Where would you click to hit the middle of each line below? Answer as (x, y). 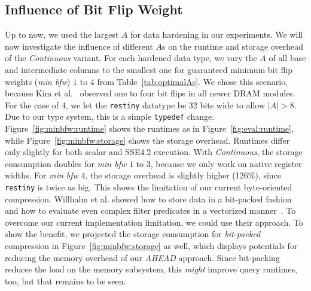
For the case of (32, 104)
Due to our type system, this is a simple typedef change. (110, 116)
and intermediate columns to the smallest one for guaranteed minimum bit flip (149, 69)
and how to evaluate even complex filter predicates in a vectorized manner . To (150, 210)
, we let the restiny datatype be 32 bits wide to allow (165, 104)
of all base (287, 58)
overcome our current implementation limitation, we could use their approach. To (154, 222)
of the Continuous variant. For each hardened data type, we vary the (131, 58)
